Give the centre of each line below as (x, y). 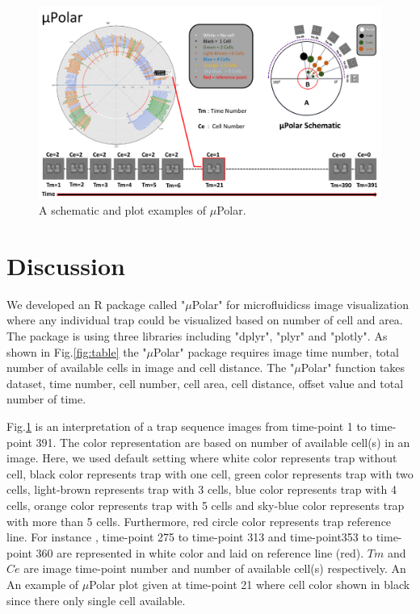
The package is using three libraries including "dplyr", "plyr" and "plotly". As (197, 336)
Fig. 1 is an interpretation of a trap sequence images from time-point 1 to (187, 426)
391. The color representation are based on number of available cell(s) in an (223, 442)
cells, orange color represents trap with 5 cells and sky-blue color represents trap (206, 505)
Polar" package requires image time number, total (276, 351)
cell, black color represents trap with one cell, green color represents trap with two (210, 473)
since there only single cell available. (96, 600)
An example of (43, 584)
